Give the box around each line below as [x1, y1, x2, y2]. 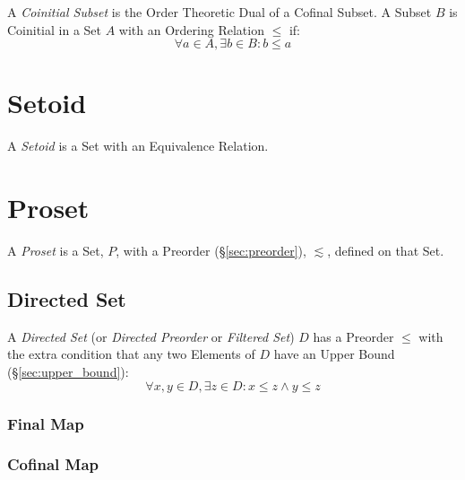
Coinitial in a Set [7, 20, 102, 39]
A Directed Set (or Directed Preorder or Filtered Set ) [7, 327, 295, 345]
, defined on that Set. [327, 241, 444, 260]
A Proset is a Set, [7, 241, 104, 260]
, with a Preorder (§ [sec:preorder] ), [116, 241, 306, 260]
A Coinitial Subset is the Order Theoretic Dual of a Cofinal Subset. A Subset [7, 3, 432, 21]
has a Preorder [313, 327, 394, 345]
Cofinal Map [7, 453, 99, 476]
